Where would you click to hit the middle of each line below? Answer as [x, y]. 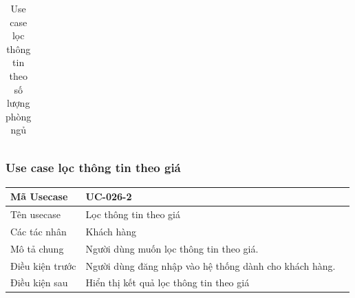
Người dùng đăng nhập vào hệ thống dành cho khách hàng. [211, 265]
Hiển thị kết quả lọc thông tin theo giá [168, 283]
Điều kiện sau [39, 283]
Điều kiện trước [43, 265]
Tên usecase [35, 214]
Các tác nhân [39, 231]
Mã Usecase [39, 196]
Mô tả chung [37, 248]
